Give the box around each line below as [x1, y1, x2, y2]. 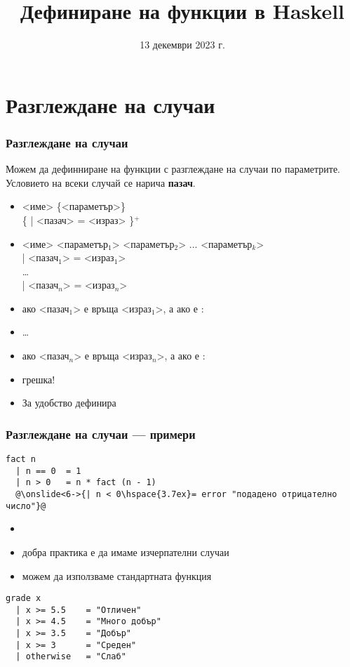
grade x [6, 593, 41, 604]
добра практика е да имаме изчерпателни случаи [22, 544, 229, 559]
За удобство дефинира [22, 395, 116, 410]
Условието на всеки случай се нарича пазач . [6, 175, 196, 190]
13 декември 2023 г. [140, 37, 225, 52]
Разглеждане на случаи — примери [6, 425, 196, 442]
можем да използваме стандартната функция [22, 568, 212, 583]
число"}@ [6, 501, 46, 511]
